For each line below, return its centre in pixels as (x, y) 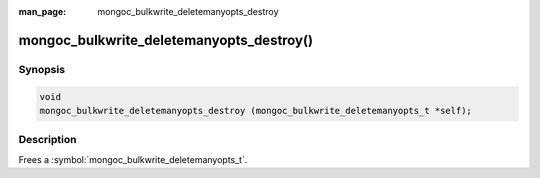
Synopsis (41, 69)
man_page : (42, 11)
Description (47, 140)
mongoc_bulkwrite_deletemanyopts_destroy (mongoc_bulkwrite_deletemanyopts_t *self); (255, 110)
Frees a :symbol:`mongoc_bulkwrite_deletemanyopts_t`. (133, 159)
